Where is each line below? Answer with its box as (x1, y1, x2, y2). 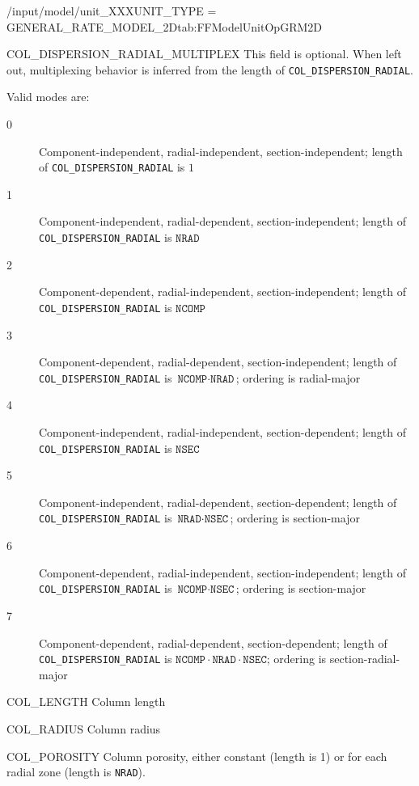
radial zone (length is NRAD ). (6, 763, 146, 780)
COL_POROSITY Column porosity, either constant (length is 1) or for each (6, 747, 387, 764)
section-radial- (329, 650, 400, 667)
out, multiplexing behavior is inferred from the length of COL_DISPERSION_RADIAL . (6, 61, 413, 78)
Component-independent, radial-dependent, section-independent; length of (39, 213, 407, 230)
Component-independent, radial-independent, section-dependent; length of (39, 424, 407, 440)
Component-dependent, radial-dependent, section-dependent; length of (39, 634, 387, 651)
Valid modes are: (6, 88, 90, 105)
